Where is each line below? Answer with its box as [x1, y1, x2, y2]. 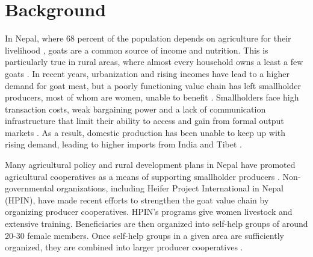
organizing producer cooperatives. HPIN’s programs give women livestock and [5, 205, 293, 218]
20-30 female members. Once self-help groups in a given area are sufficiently [5, 229, 284, 241]
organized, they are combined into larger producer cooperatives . [5, 241, 243, 253]
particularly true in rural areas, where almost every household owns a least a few [5, 55, 303, 68]
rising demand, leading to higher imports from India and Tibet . [5, 138, 242, 150]
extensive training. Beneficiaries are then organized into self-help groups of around [5, 217, 308, 230]
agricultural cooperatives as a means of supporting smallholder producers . [5, 170, 280, 182]
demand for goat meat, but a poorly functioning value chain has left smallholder [5, 79, 301, 91]
